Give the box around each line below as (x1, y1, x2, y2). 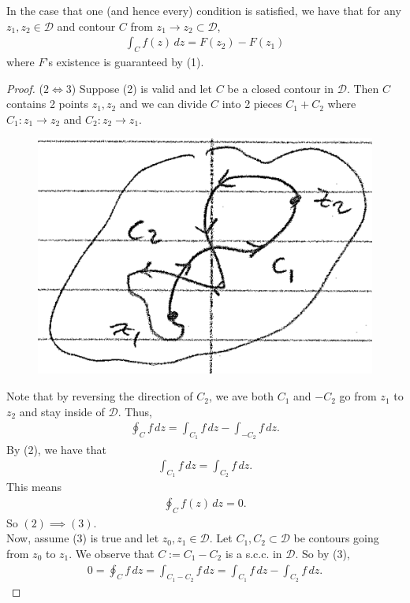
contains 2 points (6, 95, 88, 112)
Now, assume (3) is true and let (6, 530, 159, 546)
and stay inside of (19, 403, 105, 419)
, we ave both (209, 388, 274, 404)
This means (6, 478, 62, 495)
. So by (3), (295, 545, 350, 561)
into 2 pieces (222, 95, 282, 112)
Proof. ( (6, 80, 43, 96)
